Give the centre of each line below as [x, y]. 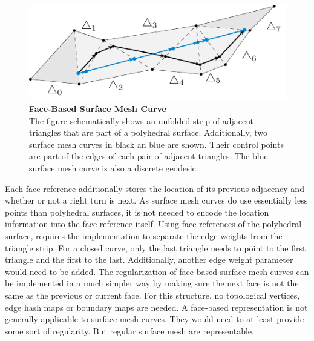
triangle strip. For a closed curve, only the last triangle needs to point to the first [155, 247]
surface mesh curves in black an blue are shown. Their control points [156, 144]
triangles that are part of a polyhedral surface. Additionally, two [148, 132]
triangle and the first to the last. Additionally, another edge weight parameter [149, 260]
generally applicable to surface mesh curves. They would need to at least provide [155, 319]
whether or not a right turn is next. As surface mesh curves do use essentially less [156, 200]
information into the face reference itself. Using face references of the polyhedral [153, 224]
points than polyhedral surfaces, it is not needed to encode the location [137, 212]
